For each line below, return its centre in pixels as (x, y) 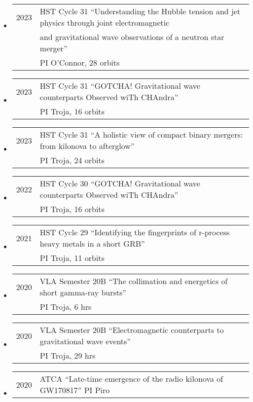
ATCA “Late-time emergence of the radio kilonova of (131, 379)
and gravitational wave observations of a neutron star (132, 37)
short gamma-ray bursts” (83, 292)
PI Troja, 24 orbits (72, 160)
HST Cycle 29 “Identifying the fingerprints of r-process (135, 232)
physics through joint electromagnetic (105, 22)
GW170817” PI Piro (75, 390)
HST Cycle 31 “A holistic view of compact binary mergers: (141, 134)
